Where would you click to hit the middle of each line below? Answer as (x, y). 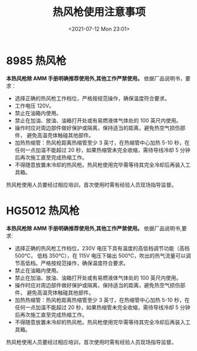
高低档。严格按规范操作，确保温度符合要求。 (74, 263)
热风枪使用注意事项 (99, 12)
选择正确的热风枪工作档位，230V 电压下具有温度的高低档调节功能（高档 (102, 248)
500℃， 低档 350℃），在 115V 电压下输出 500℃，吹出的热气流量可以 (100, 255)
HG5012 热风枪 (43, 211)
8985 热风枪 (36, 61)
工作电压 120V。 (35, 105)
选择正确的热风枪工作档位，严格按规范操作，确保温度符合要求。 (92, 98)
